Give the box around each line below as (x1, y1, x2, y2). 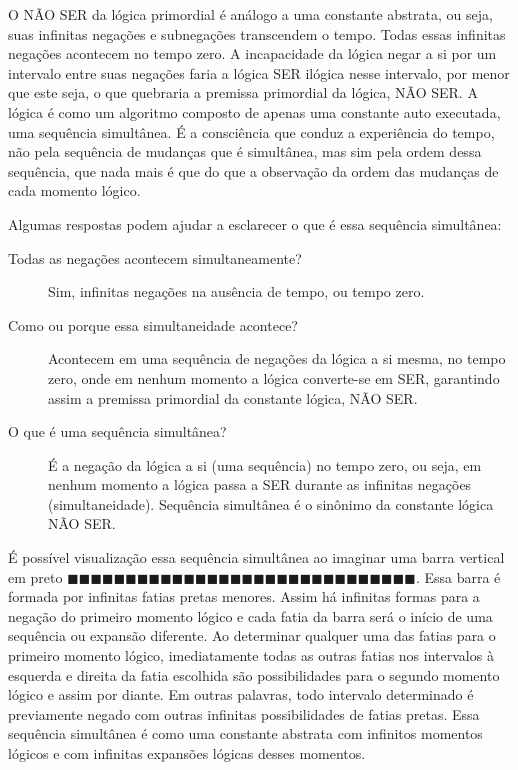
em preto (8, 566, 63, 587)
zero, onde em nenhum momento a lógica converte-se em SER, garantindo (48, 367, 500, 388)
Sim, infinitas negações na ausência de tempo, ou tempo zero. (48, 281, 425, 302)
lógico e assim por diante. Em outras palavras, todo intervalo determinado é (8, 684, 474, 705)
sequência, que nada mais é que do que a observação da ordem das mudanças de (8, 160, 499, 181)
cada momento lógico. (8, 180, 141, 201)
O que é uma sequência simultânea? (8, 421, 227, 442)
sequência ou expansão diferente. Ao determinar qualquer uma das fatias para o (8, 625, 496, 646)
